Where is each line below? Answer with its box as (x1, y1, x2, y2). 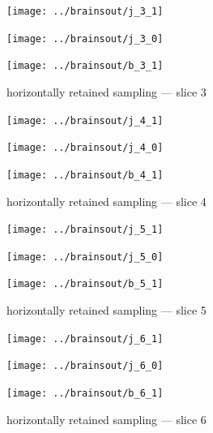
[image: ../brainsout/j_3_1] (6, 6, 164, 17)
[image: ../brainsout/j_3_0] (6, 32, 164, 45)
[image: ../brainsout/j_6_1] (6, 332, 164, 345)
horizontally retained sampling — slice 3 (6, 83, 207, 100)
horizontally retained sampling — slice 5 (6, 302, 207, 319)
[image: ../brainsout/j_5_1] (6, 224, 164, 236)
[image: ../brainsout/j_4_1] (6, 114, 164, 126)
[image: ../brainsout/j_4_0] (6, 142, 164, 154)
